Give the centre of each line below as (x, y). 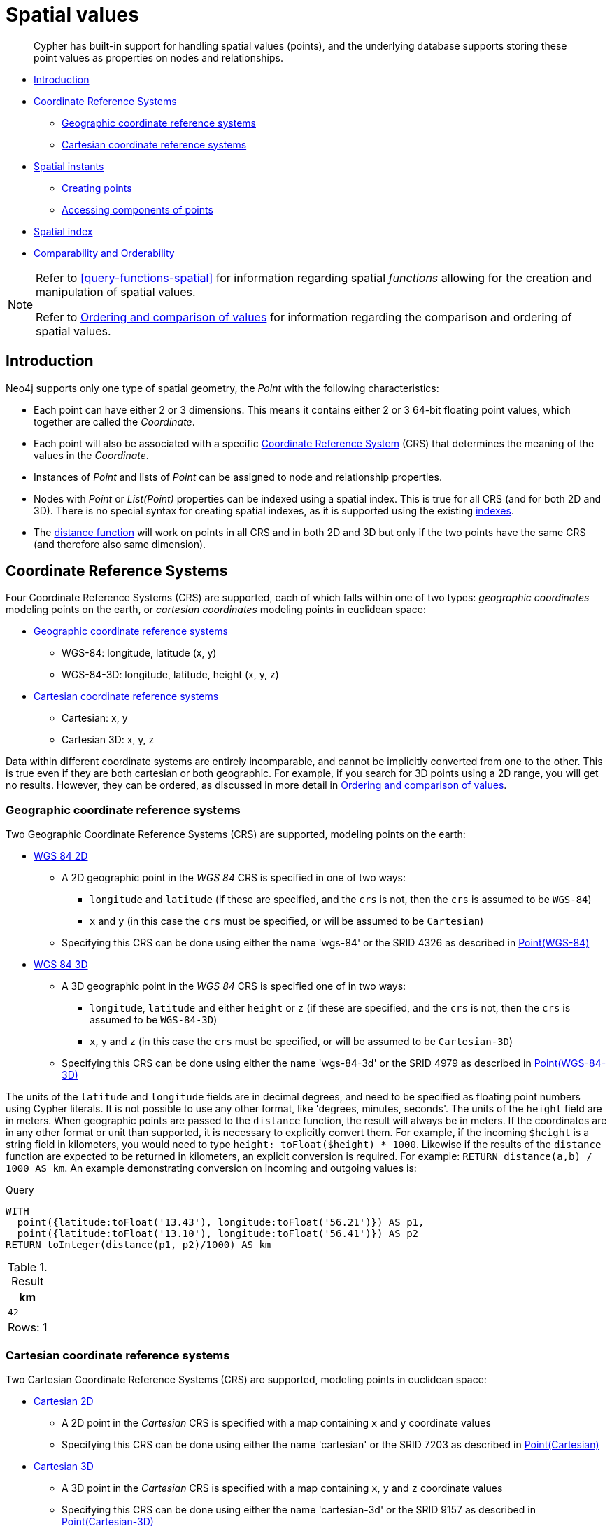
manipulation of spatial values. (116, 292)
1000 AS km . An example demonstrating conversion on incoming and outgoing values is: (211, 1168)
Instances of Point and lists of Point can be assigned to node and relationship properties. (238, 477)
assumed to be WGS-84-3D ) (154, 1020)
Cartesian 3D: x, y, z (108, 740)
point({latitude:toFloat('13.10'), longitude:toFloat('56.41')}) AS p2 (218, 1234)
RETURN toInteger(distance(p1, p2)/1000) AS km (138, 1245)
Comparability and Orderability (104, 253)
